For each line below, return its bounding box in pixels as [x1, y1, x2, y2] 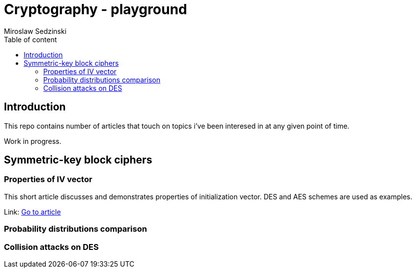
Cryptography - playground [4, 1, 187, 18]
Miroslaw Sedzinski [4, 27, 67, 35]
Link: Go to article [4, 207, 61, 216]
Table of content [4, 35, 57, 44]
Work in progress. [4, 136, 61, 145]
